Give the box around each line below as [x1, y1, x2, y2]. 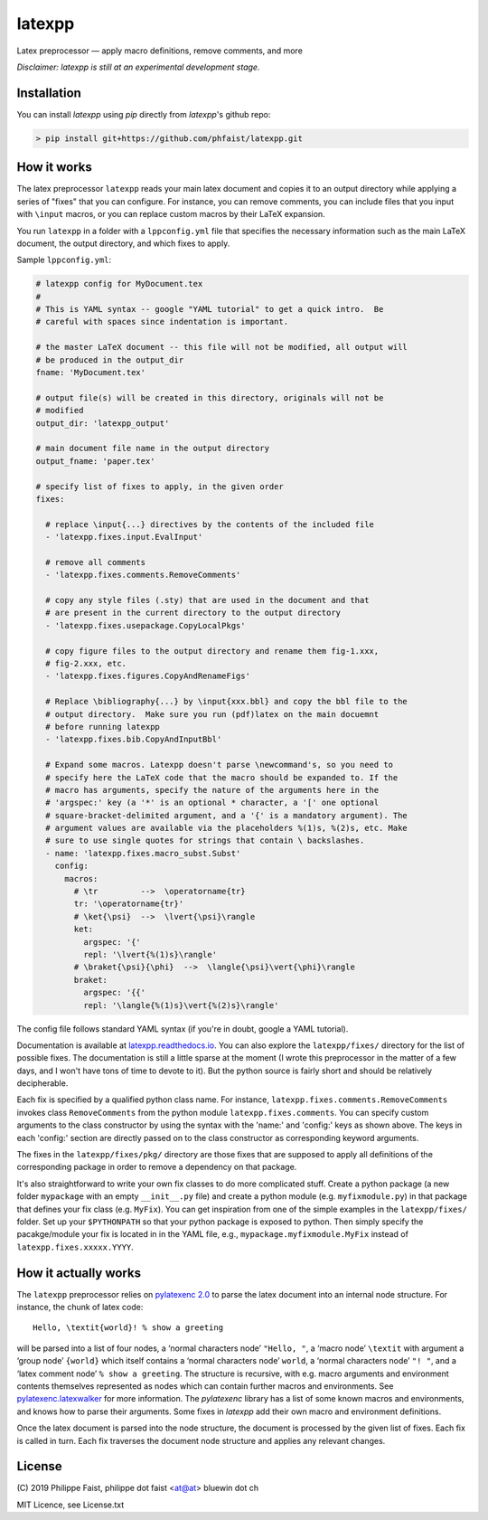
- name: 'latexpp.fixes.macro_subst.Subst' [45, 848, 241, 858]
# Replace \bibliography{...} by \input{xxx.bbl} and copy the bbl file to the [45, 696, 408, 707]
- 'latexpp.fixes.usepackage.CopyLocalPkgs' [45, 620, 246, 630]
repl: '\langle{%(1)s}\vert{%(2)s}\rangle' [82, 1000, 279, 1010]
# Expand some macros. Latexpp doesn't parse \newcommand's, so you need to [45, 760, 393, 770]
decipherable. [16, 1078, 69, 1089]
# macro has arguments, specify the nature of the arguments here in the [45, 785, 380, 795]
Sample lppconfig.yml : [16, 254, 112, 266]
